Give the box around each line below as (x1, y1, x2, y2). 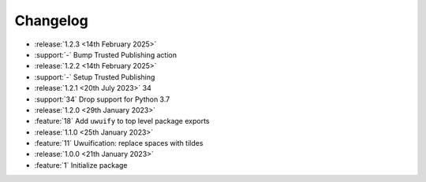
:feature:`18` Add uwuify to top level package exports (34, 117, 210, 126)
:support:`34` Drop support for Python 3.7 (34, 95, 170, 104)
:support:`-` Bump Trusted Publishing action (34, 50, 177, 59)
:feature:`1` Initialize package (34, 160, 128, 169)
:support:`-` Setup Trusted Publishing (34, 72, 155, 82)
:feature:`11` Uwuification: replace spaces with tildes (34, 139, 204, 148)
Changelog (14, 12, 88, 29)
